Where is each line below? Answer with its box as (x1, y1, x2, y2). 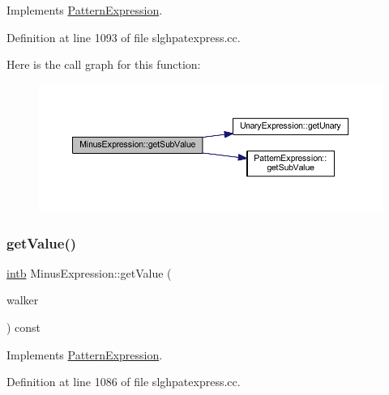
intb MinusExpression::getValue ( (6, 264, 172, 281)
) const (6, 319, 41, 336)
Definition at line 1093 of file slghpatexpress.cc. (6, 28, 241, 45)
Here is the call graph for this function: (6, 56, 201, 73)
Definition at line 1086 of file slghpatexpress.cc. (6, 373, 241, 390)
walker (6, 291, 39, 308)
